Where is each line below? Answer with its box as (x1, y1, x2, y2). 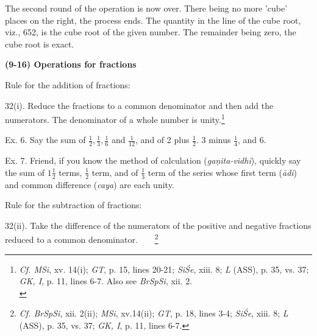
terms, (59, 166, 82, 178)
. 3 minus (196, 133, 231, 146)
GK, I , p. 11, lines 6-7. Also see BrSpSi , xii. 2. (19, 275, 193, 287)
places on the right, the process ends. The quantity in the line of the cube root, (5, 13, 301, 26)
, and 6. (238, 133, 266, 146)
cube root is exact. (5, 37, 74, 50)
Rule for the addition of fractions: (5, 78, 130, 91)
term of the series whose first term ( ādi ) (148, 166, 297, 178)
